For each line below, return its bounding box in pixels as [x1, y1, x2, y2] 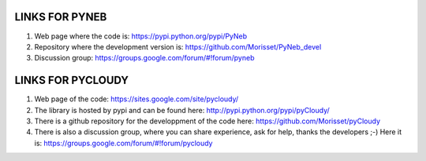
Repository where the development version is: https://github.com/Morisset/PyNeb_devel [34, 42, 322, 51]
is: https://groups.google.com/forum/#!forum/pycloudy [34, 138, 213, 148]
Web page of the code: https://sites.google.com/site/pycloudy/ [34, 94, 239, 104]
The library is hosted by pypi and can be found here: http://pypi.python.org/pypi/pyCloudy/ [34, 105, 331, 115]
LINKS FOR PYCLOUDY [14, 74, 129, 87]
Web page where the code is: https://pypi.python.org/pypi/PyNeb [34, 31, 248, 41]
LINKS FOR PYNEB [14, 10, 107, 24]
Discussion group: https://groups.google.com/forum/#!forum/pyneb [34, 53, 255, 63]
